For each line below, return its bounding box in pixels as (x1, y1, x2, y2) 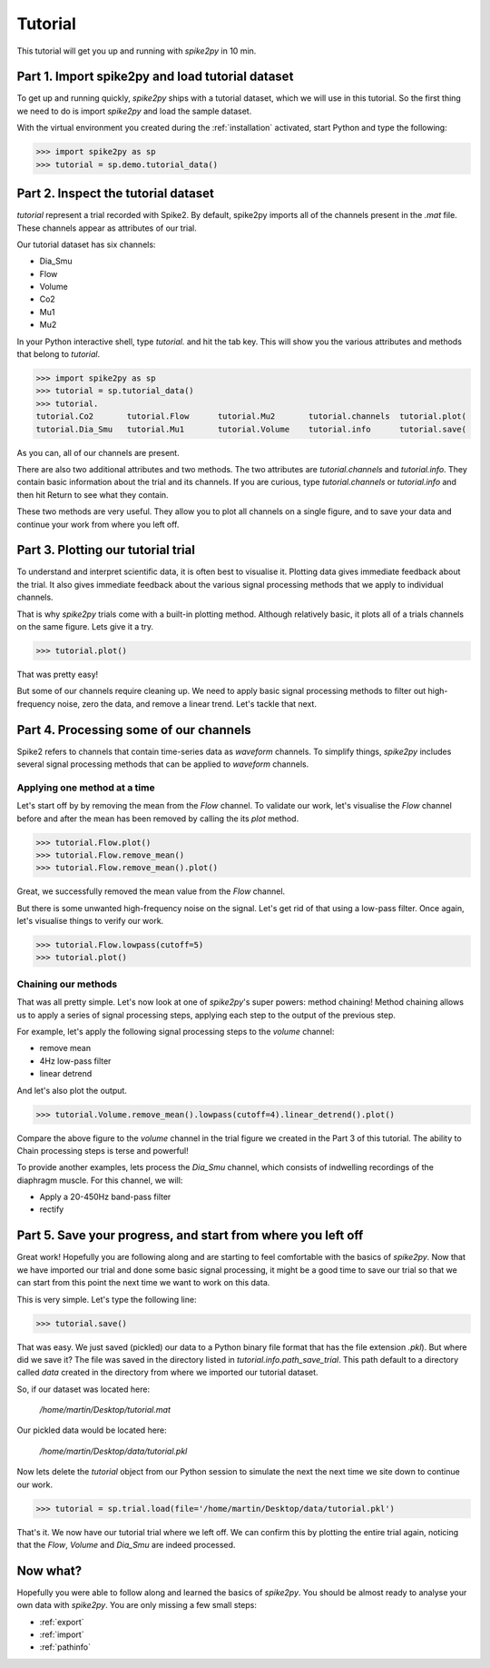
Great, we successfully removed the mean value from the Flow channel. (16, 886, 286, 897)
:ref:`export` (39, 1616, 85, 1627)
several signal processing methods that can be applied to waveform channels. (16, 759, 309, 769)
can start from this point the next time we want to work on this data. (16, 1277, 270, 1288)
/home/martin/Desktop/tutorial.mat (39, 1405, 171, 1415)
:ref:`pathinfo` (39, 1642, 91, 1653)
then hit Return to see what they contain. (16, 489, 169, 500)
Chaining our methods (16, 978, 118, 990)
